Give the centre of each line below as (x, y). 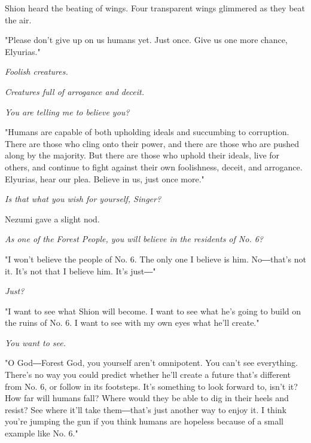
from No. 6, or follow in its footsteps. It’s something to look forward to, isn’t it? (151, 386)
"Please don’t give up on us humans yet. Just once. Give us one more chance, (146, 40)
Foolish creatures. (36, 71)
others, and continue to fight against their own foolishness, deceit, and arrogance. (154, 166)
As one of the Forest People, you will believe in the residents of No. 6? (134, 239)
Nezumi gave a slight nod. (52, 219)
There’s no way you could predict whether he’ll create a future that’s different (148, 375)
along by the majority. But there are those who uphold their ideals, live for (142, 155)
